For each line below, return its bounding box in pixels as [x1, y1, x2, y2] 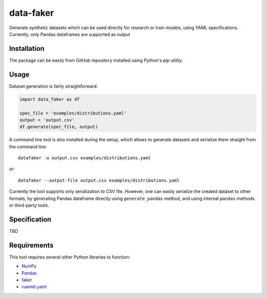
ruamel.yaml [21, 284, 47, 290]
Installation [9, 44, 44, 53]
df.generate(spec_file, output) [19, 124, 98, 130]
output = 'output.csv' [19, 117, 75, 123]
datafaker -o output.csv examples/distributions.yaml [18, 155, 151, 161]
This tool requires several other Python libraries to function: [9, 254, 131, 260]
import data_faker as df [19, 96, 80, 102]
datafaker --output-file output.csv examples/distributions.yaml [18, 178, 180, 183]
